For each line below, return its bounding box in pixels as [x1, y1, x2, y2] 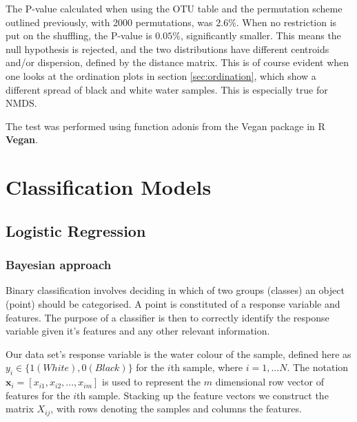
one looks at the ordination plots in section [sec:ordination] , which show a [6, 68, 316, 83]
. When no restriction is [236, 14, 337, 29]
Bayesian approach [6, 256, 112, 273]
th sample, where [170, 360, 243, 374]
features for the [6, 388, 70, 402]
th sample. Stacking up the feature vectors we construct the [76, 388, 329, 402]
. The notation [287, 360, 349, 374]
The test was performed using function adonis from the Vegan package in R [6, 118, 325, 133]
